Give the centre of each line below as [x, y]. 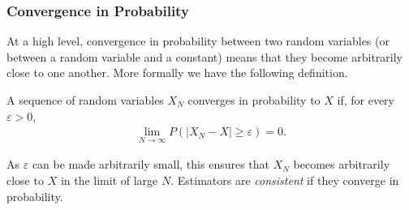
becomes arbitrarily [342, 164]
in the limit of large [109, 180]
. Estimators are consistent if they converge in [285, 180]
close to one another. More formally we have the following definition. [177, 73]
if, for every [366, 100]
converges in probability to [254, 100]
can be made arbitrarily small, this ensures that [151, 164]
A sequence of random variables [85, 100]
